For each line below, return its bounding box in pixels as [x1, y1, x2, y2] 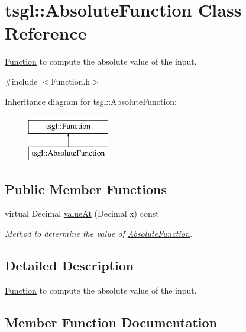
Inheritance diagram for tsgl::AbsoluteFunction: [5, 95, 177, 107]
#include [5, 75, 38, 87]
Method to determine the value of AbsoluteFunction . [5, 227, 193, 240]
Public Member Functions [5, 179, 167, 198]
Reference [5, 21, 87, 45]
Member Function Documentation [5, 312, 218, 331]
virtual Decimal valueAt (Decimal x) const [5, 207, 159, 220]
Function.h [51, 75, 90, 87]
